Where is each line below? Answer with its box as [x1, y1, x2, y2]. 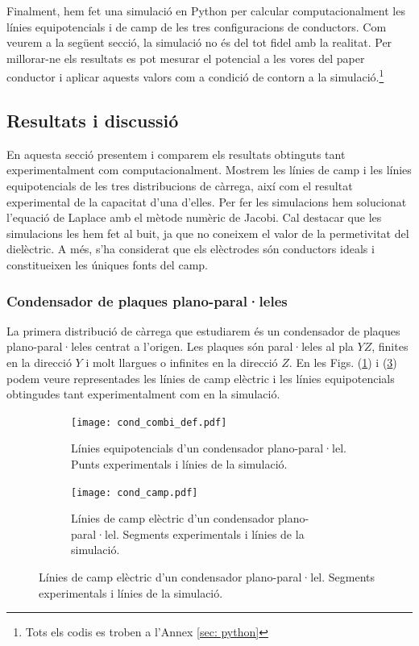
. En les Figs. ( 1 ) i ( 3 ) [288, 353, 397, 370]
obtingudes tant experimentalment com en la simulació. [6, 386, 280, 402]
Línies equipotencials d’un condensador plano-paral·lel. [71, 440, 347, 456]
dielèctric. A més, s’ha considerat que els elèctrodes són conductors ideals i [6, 240, 375, 257]
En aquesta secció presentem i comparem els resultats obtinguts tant [6, 145, 346, 162]
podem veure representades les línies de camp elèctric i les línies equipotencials [6, 369, 395, 386]
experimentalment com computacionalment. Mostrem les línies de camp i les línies [6, 161, 412, 178]
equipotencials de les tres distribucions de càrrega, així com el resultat [6, 177, 353, 194]
